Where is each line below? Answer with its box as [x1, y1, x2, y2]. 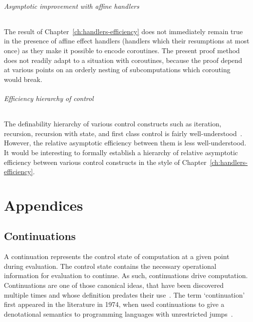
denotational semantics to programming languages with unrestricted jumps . [4, 308, 233, 319]
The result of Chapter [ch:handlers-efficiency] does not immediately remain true [4, 26, 243, 36]
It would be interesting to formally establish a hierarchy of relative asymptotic [4, 147, 238, 157]
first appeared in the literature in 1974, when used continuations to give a [4, 299, 224, 309]
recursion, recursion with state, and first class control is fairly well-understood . [4, 128, 242, 138]
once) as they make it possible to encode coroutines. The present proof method [4, 45, 240, 55]
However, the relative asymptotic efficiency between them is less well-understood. [4, 138, 247, 148]
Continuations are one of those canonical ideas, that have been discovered [4, 280, 224, 290]
